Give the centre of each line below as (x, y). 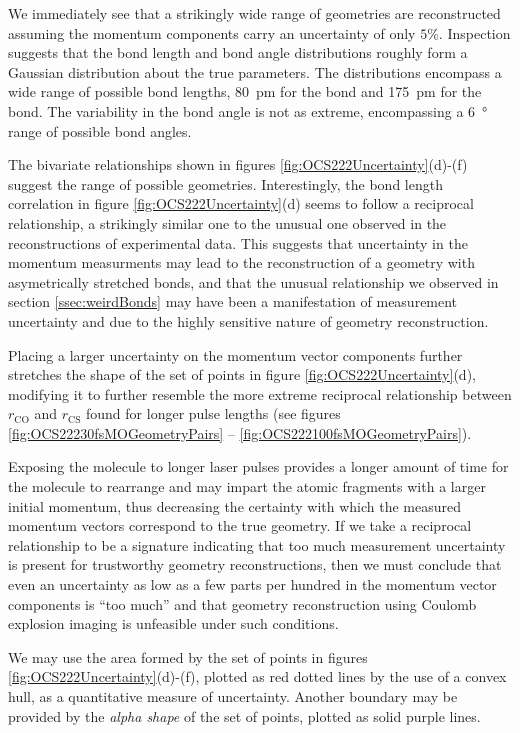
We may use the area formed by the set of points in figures (188, 656)
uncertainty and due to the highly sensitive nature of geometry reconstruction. (248, 320)
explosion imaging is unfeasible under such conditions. (173, 623)
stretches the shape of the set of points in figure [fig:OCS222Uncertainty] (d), (242, 374)
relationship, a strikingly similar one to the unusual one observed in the (227, 222)
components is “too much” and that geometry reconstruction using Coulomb (242, 603)
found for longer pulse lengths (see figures (213, 413)
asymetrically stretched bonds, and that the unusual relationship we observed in (253, 281)
